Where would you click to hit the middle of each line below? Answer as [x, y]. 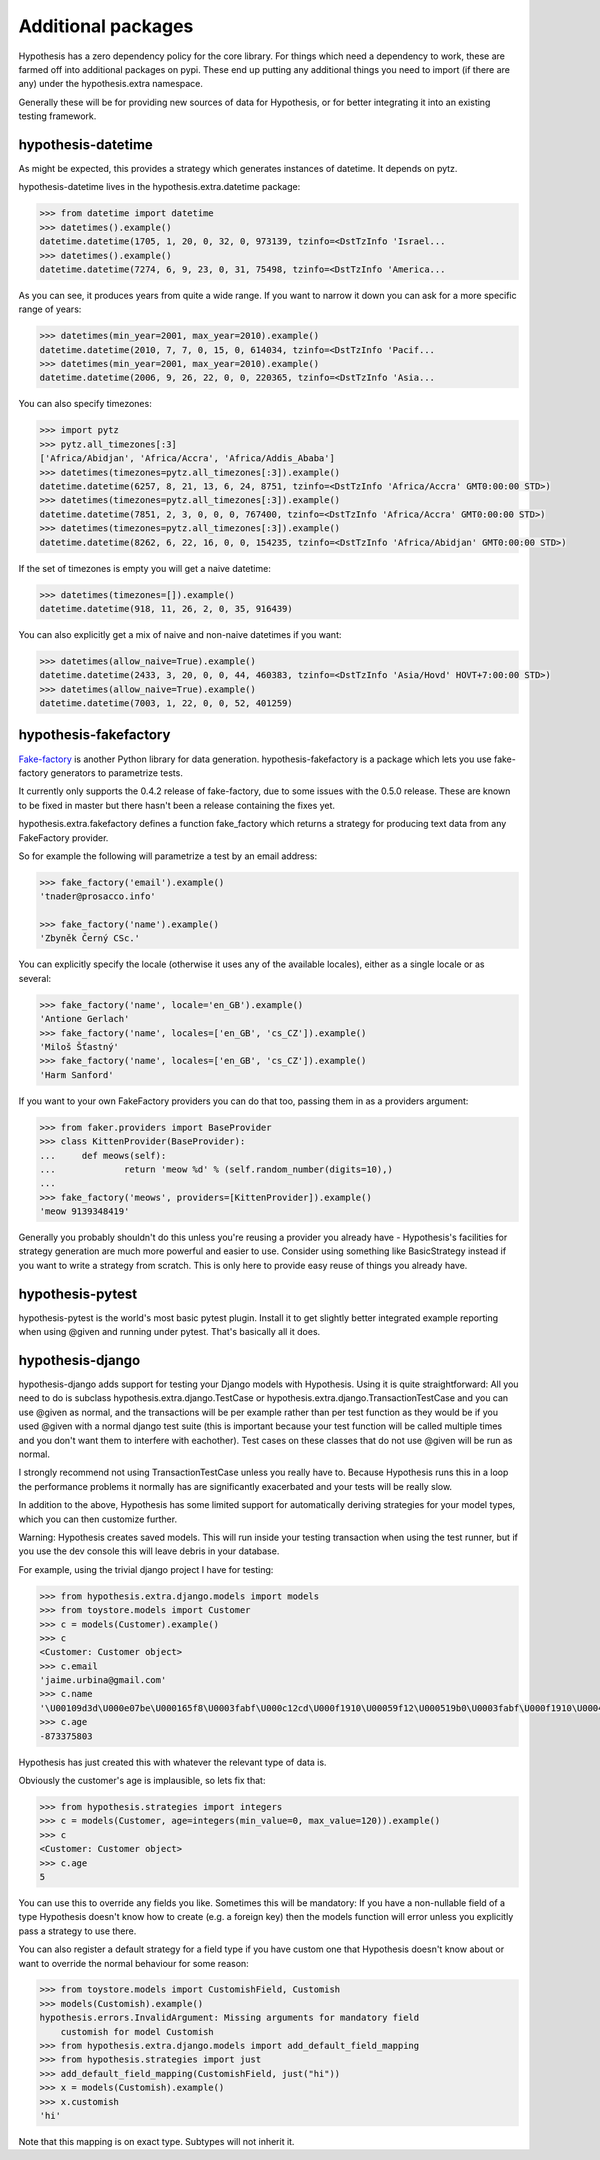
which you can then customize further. [98, 1519]
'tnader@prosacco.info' [98, 896]
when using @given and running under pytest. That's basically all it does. [169, 1332]
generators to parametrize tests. [117, 772]
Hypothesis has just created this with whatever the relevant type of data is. [172, 1762]
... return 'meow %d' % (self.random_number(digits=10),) [216, 1169]
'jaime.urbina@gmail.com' [103, 1680]
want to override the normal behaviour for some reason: [133, 1963]
